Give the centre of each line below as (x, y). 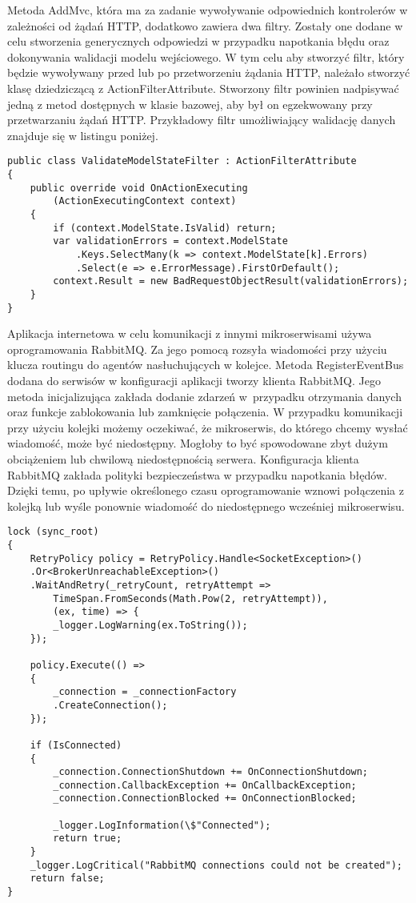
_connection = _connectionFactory (145, 692)
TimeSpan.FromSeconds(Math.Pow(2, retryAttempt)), (190, 598)
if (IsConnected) (76, 745)
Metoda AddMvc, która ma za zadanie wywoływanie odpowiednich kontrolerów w (208, 10)
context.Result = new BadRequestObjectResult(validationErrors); (231, 281)
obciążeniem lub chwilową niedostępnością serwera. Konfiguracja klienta (183, 458)
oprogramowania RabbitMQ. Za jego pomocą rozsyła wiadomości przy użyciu (197, 349)
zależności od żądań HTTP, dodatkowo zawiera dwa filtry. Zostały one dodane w (205, 25)
